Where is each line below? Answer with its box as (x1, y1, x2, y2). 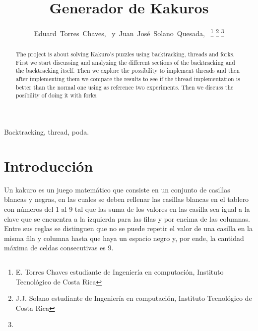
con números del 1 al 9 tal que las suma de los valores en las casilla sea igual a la (4, 204, 250, 214)
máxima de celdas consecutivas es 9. (4, 242, 114, 253)
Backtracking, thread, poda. (4, 127, 89, 137)
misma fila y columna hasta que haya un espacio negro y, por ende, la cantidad (4, 233, 244, 243)
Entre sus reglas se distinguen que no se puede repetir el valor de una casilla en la (4, 223, 253, 234)
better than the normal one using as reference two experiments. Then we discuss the (15, 83, 234, 91)
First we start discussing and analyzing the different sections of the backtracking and (15, 58, 235, 66)
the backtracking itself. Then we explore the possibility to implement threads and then (15, 66, 240, 75)
